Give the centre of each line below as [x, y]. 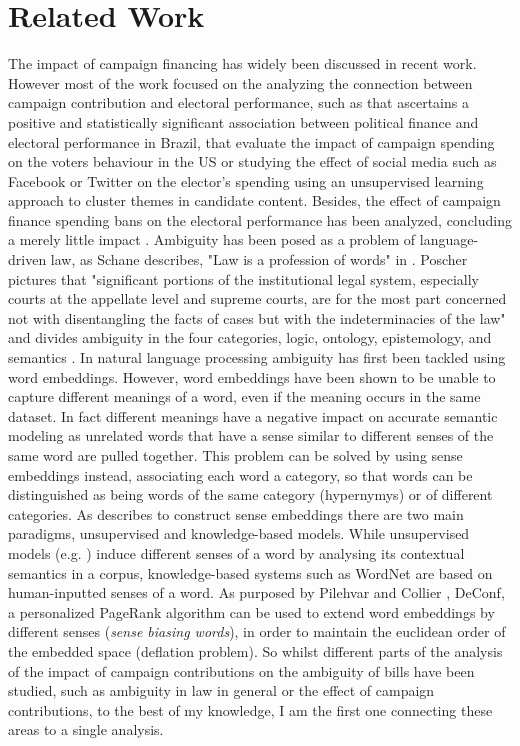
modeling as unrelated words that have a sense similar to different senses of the [251, 435]
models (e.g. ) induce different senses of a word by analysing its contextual [236, 552]
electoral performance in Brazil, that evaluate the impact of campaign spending [251, 141]
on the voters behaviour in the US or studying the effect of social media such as [252, 161]
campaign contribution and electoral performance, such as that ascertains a [238, 102]
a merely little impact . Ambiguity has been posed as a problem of [212, 239]
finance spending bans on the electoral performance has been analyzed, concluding [260, 219]
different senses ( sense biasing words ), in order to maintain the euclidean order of [257, 631]
